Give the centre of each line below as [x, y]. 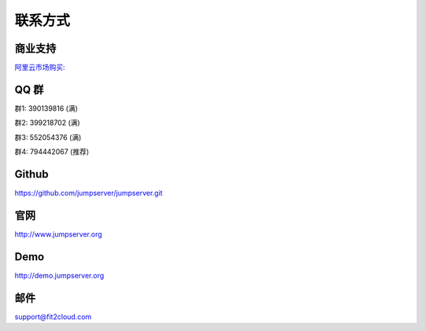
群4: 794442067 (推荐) [52, 152]
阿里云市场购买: [40, 68]
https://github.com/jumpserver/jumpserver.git [89, 193]
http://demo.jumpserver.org [59, 275]
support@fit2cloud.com [53, 316]
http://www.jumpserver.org [58, 234]
